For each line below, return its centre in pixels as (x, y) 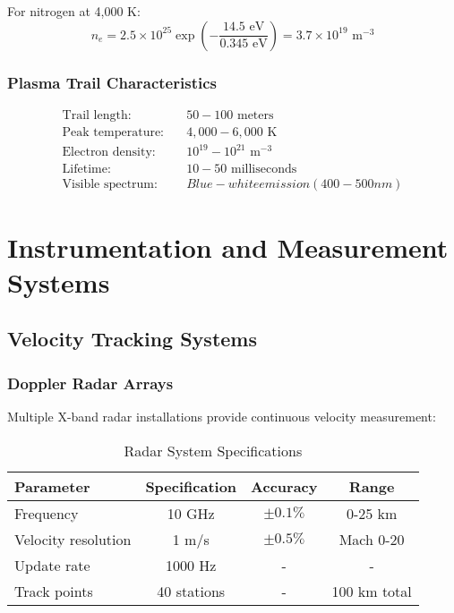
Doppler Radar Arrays (90, 383)
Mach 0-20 (372, 539)
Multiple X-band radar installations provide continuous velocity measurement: (222, 417)
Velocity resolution (73, 539)
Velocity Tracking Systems (133, 339)
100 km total (372, 591)
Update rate (52, 565)
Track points (54, 591)
